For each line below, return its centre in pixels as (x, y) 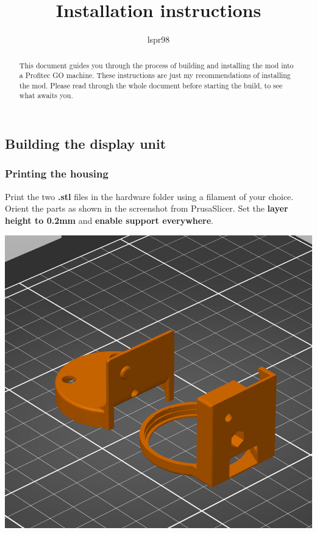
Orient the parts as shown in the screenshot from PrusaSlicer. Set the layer (147, 208)
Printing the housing (57, 173)
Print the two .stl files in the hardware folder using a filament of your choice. (149, 196)
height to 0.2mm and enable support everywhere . (109, 220)
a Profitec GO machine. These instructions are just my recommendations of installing (155, 75)
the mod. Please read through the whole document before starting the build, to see (151, 85)
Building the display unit (86, 144)
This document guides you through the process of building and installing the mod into (156, 65)
